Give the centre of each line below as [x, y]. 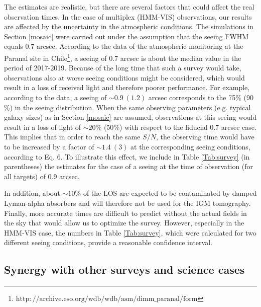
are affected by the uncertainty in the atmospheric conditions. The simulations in [129, 26]
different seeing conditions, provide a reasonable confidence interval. [108, 242]
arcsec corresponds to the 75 [192, 97]
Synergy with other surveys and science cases [124, 270]
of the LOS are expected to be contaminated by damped [170, 193]
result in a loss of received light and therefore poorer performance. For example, [127, 87]
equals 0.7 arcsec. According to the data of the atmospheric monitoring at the [124, 46]
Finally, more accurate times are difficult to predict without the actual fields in [125, 213]
